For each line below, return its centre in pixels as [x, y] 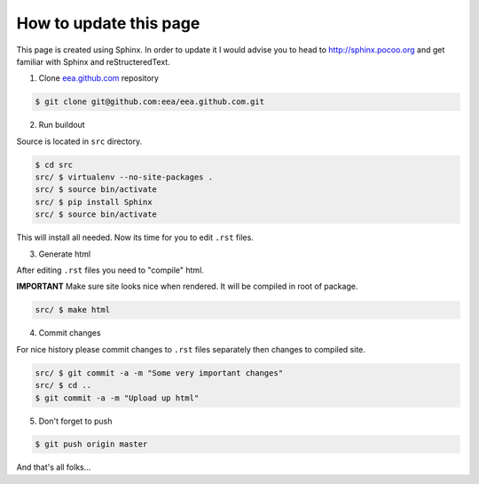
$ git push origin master [91, 444]
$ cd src [54, 165]
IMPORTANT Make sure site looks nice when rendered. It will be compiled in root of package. [187, 286]
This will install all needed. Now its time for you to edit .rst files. [135, 238]
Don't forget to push [75, 421]
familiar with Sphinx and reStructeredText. [93, 61]
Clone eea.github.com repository [99, 78]
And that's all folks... [54, 467]
